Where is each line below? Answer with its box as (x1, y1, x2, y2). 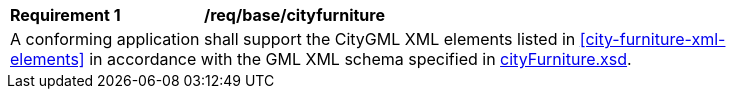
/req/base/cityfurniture (204, 5, 385, 25)
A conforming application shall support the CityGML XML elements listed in (10, 29, 576, 49)
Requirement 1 (10, 5, 121, 25)
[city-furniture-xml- (579, 29, 726, 49)
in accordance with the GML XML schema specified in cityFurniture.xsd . (89, 49, 632, 69)
